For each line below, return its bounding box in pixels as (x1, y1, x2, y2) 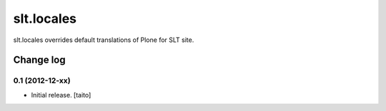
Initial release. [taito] (31, 90, 91, 99)
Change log (13, 54, 66, 66)
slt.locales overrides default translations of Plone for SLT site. (13, 36, 194, 44)
